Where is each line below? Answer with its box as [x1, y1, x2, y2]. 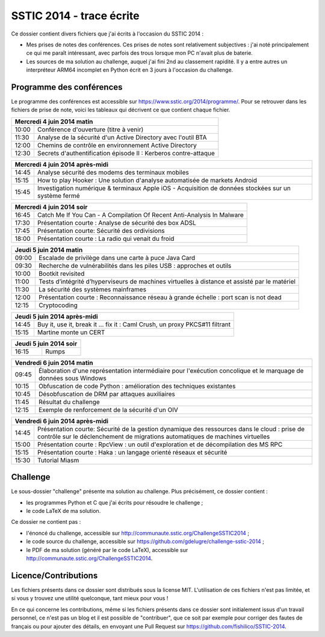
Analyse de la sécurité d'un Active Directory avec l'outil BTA [37, 133, 207, 141]
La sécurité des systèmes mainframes [39, 285, 147, 293]
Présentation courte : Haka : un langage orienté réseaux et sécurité [37, 448, 227, 456]
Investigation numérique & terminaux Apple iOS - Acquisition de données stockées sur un [37, 184, 291, 192]
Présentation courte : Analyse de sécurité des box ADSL [37, 219, 197, 227]
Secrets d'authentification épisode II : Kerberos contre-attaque [37, 149, 215, 157]
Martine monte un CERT [37, 328, 105, 337]
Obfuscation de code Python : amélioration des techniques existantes [38, 382, 236, 390]
